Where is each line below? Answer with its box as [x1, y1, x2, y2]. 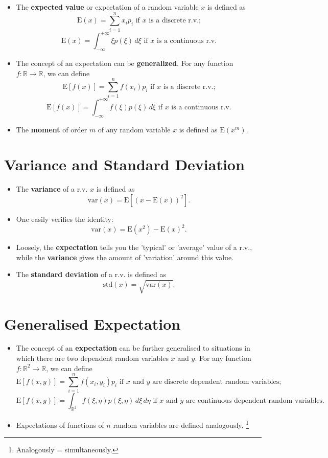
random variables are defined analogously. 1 [113, 418, 249, 430]
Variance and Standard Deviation [4, 154, 245, 175]
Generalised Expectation [4, 313, 181, 334]
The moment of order [16, 124, 87, 134]
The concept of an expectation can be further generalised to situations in [16, 342, 250, 353]
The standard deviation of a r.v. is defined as [16, 269, 166, 280]
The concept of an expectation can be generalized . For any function [16, 58, 233, 68]
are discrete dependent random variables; [152, 378, 282, 386]
